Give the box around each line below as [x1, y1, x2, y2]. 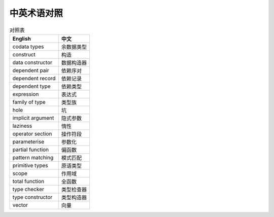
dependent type [12, 83, 51, 90]
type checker [12, 186, 44, 193]
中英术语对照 [9, 8, 63, 19]
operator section [12, 130, 52, 137]
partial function [12, 146, 49, 153]
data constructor [12, 59, 53, 66]
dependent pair [12, 66, 49, 74]
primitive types [12, 162, 48, 169]
